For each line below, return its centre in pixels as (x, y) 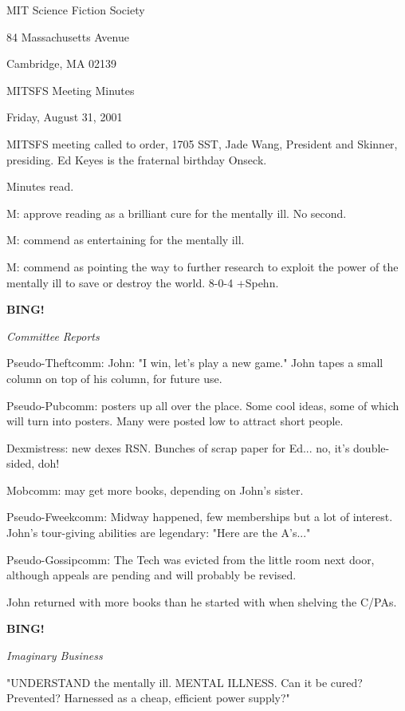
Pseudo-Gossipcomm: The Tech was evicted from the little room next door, (191, 559)
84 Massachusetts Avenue (68, 36)
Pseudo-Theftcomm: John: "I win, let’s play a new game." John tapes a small (195, 363)
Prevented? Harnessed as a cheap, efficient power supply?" (148, 698)
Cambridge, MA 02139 (62, 63)
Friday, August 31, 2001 (65, 117)
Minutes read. (40, 186)
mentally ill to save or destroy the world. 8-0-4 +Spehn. (143, 282)
